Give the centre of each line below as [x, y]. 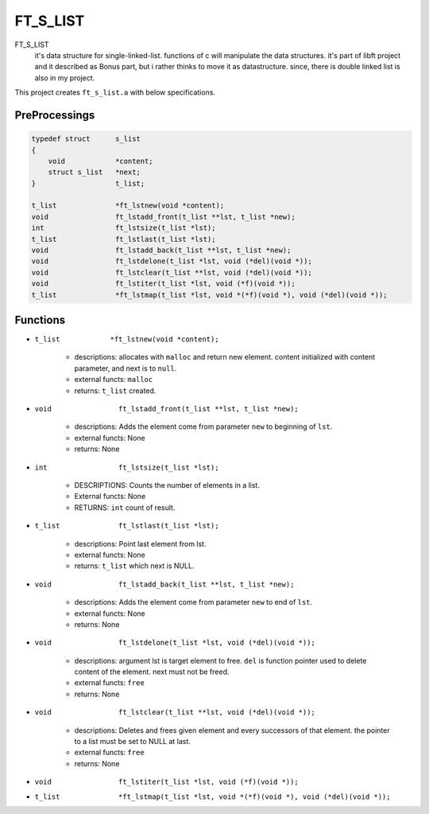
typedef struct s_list [86, 139]
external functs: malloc [114, 380]
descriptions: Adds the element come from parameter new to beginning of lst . [203, 426]
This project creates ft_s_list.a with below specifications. [115, 92]
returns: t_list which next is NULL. [134, 566]
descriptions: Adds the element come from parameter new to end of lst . [193, 602]
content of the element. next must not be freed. [152, 672]
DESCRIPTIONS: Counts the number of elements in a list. [167, 485]
